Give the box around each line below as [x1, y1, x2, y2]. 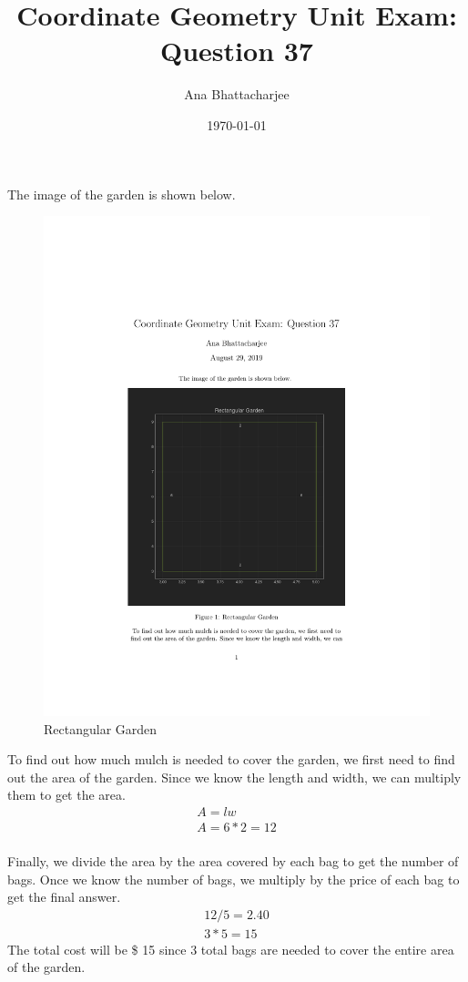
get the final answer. [7, 887, 121, 906]
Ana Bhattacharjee [184, 85, 290, 104]
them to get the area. [7, 785, 126, 804]
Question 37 [160, 32, 313, 69]
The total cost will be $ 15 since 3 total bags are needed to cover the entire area [7, 939, 454, 958]
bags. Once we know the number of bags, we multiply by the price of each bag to [7, 869, 460, 888]
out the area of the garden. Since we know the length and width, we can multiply [7, 767, 462, 786]
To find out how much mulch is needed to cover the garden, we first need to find [7, 750, 455, 769]
